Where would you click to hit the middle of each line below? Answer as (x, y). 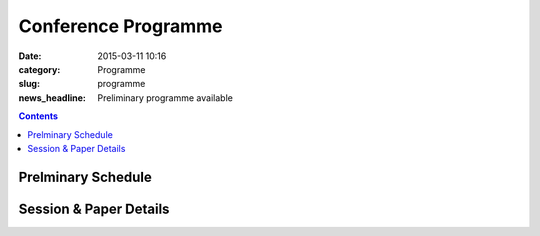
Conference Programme (120, 26)
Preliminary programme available (165, 97)
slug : (29, 84)
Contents (38, 116)
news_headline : (52, 97)
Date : (30, 56)
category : (39, 69)
